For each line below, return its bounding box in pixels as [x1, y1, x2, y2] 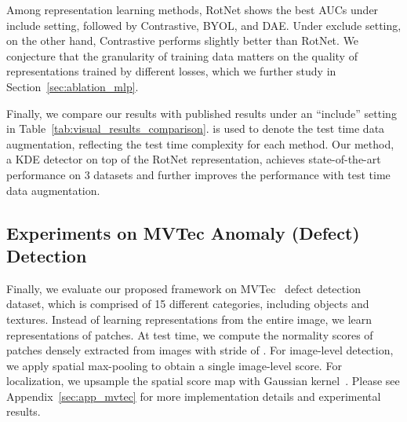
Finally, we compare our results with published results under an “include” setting [6, 105, 397, 121]
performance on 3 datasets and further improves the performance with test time [6, 166, 391, 182]
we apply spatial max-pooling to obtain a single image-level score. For [6, 357, 342, 373]
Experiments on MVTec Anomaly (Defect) [6, 220, 360, 244]
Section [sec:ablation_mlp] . [6, 78, 139, 94]
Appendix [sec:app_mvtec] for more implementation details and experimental [6, 387, 381, 404]
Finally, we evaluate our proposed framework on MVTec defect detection [6, 280, 361, 296]
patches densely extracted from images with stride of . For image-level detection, [6, 342, 394, 358]
